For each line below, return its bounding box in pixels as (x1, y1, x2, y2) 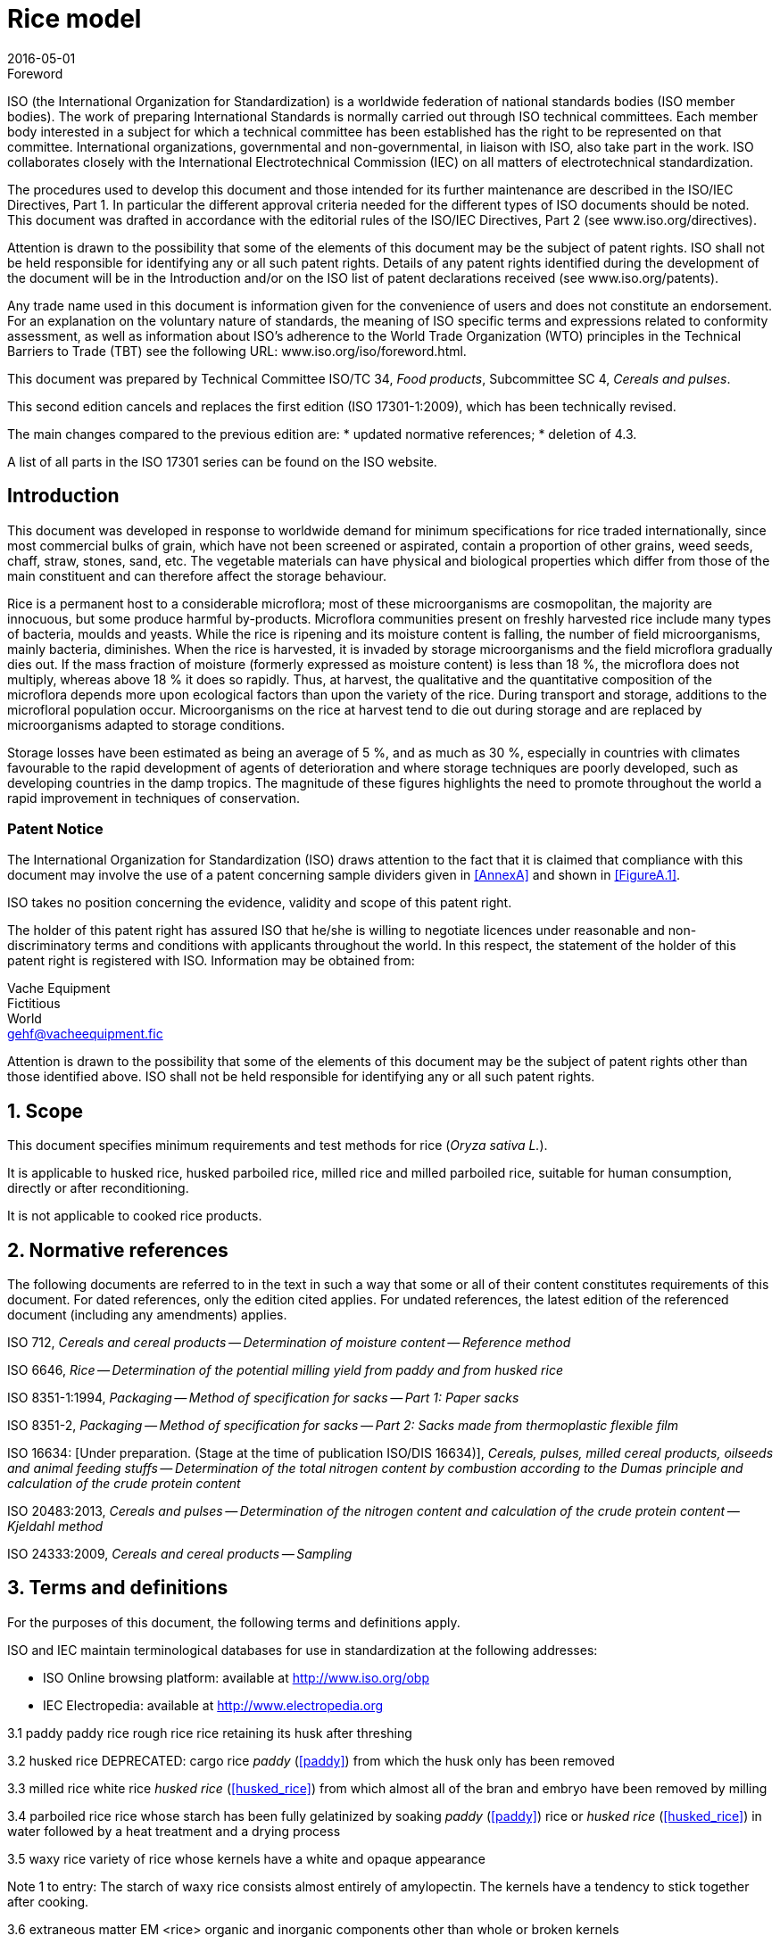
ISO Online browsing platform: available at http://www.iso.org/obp (43, 1669, 429, 1685)
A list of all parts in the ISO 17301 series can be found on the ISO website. (7, 453, 437, 469)
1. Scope (7, 1099, 84, 1122)
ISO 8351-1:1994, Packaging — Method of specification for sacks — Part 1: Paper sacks (7, 1390, 519, 1406)
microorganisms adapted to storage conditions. (7, 716, 286, 732)
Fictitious (7, 996, 61, 1012)
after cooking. (7, 1893, 89, 1909)
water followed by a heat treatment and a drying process (7, 1823, 341, 1839)
